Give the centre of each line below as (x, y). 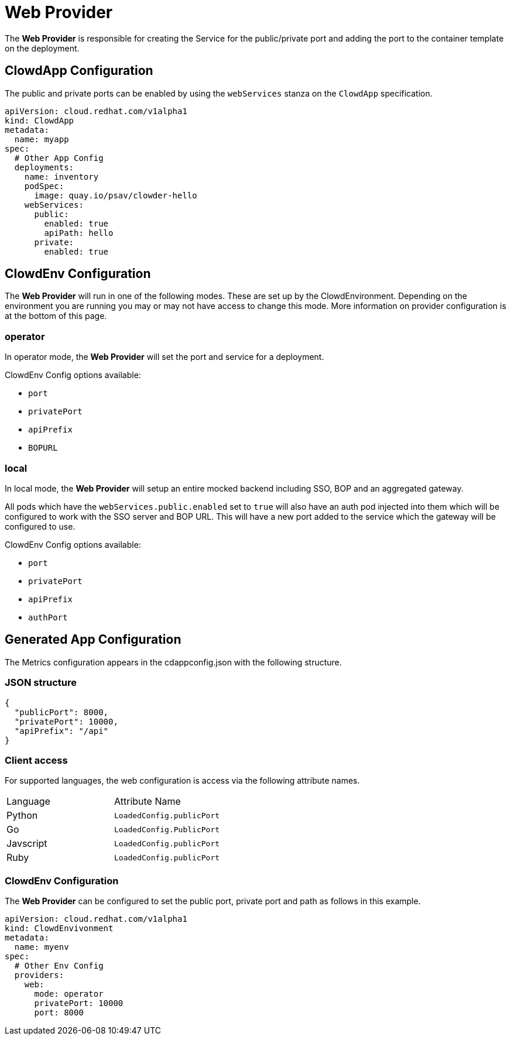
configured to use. (40, 526)
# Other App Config (59, 158)
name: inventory (61, 176)
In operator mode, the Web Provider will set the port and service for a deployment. (164, 357)
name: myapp (42, 139)
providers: (39, 975)
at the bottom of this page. (56, 316)
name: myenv (42, 947)
